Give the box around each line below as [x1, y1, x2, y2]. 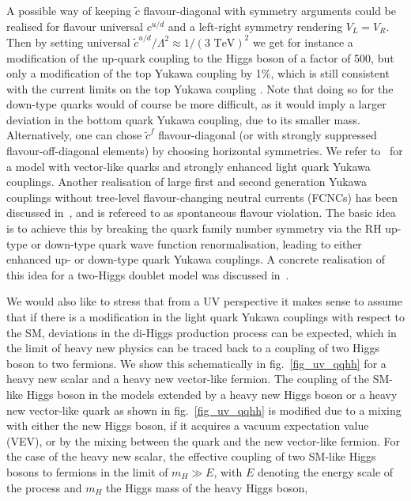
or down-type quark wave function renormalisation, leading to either [31, 235, 362, 252]
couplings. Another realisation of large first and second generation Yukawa [6, 173, 367, 190]
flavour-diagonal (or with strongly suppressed [158, 127, 377, 143]
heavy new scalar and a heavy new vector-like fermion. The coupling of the [6, 370, 370, 387]
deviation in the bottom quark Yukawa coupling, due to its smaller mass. [6, 111, 361, 127]
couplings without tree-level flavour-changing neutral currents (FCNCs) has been [6, 188, 398, 205]
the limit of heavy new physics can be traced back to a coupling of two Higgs [6, 340, 379, 356]
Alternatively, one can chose [6, 127, 142, 143]
